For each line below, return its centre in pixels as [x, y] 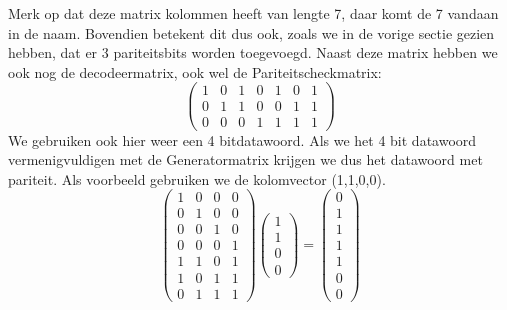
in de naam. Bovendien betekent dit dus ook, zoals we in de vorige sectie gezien [251, 32]
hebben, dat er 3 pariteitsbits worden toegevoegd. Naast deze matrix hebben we [253, 52]
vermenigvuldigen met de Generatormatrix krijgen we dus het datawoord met [245, 159]
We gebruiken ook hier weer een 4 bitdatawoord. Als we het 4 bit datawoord [242, 139]
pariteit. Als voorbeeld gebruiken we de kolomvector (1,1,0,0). [197, 178]
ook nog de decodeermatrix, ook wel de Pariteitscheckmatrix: [195, 71]
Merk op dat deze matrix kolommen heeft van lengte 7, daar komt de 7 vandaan [253, 13]
